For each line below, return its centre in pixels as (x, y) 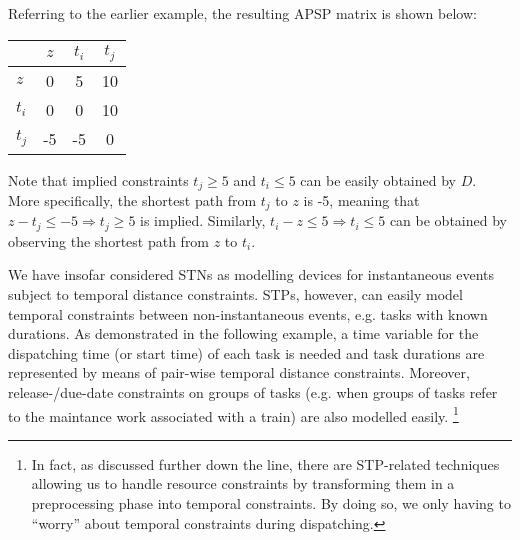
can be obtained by (448, 220)
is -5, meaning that (361, 199)
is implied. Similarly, (203, 220)
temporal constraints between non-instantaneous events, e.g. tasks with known (248, 313)
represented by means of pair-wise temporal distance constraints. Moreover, (239, 372)
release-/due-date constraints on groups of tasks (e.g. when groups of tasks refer (253, 392)
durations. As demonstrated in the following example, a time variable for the (243, 333)
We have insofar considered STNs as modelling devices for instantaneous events (251, 274)
